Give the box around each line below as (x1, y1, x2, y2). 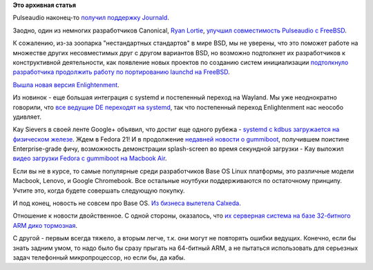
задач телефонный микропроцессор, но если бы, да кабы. (12, 253, 186, 262)
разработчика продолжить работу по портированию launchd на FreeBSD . (12, 68, 231, 76)
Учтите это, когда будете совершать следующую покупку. (12, 186, 186, 195)
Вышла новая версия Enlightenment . (12, 80, 120, 89)
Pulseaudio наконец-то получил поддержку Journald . (12, 14, 169, 22)
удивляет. (12, 113, 41, 121)
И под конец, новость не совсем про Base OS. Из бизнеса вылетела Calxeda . (12, 199, 241, 207)
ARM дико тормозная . (12, 221, 77, 229)
